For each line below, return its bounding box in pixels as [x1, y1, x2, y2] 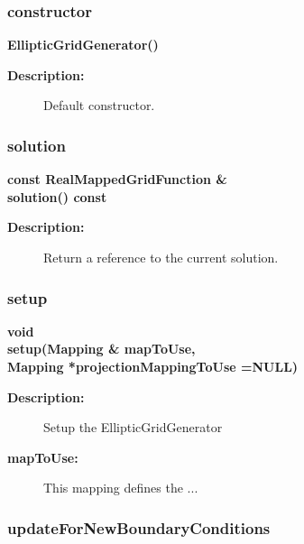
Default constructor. [43, 96, 155, 115]
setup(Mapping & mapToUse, [7, 339, 196, 358]
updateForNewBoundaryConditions [7, 516, 271, 539]
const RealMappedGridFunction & [7, 170, 227, 189]
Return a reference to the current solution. [43, 248, 279, 266]
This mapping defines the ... [43, 478, 198, 497]
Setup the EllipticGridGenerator [43, 418, 223, 437]
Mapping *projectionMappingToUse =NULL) [7, 357, 299, 375]
